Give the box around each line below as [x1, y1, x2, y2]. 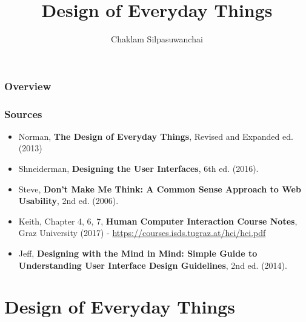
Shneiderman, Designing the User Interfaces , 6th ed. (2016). [18, 162, 259, 175]
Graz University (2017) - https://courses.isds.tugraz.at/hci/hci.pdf [18, 226, 266, 239]
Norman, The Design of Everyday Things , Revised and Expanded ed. [18, 130, 293, 142]
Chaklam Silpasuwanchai [111, 33, 203, 45]
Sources [4, 106, 42, 121]
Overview [4, 78, 52, 93]
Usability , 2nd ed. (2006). [18, 194, 119, 207]
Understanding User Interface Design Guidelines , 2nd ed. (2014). [18, 258, 287, 271]
